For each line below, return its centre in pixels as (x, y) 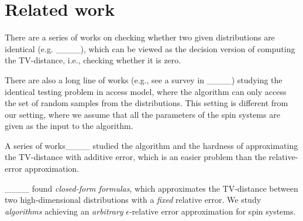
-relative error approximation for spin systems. (212, 211)
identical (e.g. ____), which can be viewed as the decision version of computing (150, 48)
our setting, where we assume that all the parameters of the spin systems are (142, 114)
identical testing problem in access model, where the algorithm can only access (146, 91)
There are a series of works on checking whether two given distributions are (140, 37)
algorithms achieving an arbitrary (64, 211)
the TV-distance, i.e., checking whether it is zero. (93, 60)
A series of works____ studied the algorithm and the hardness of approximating (151, 145)
